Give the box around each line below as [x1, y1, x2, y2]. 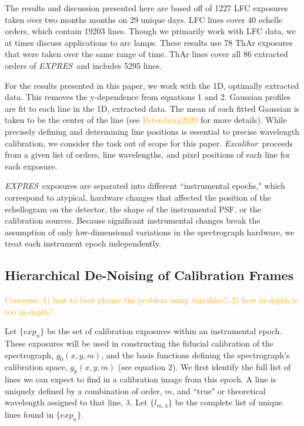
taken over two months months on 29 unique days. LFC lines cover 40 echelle [5, 13, 283, 25]
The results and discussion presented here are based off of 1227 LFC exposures [5, 2, 288, 14]
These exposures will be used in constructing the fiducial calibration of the [5, 337, 274, 350]
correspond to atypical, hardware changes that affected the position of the [5, 191, 272, 203]
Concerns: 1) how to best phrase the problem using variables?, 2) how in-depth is [5, 294, 298, 306]
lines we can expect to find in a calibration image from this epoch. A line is [5, 373, 276, 385]
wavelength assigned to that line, [5, 396, 123, 408]
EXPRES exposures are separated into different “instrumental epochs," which [5, 179, 285, 192]
